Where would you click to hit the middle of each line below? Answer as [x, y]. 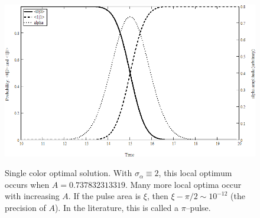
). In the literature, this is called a [116, 207]
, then [157, 196]
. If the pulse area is [105, 196]
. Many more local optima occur [183, 184]
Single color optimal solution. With [69, 173]
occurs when [27, 184]
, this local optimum [195, 173]
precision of [25, 207]
